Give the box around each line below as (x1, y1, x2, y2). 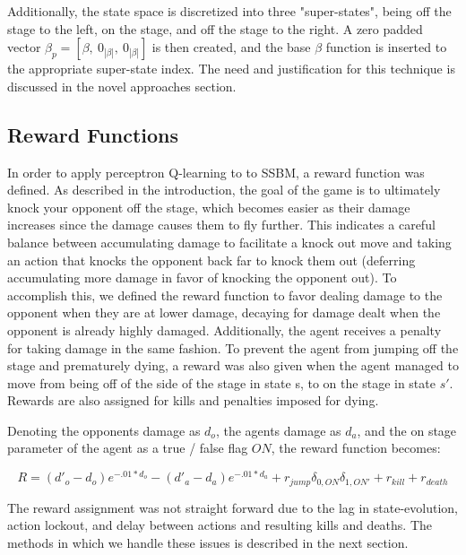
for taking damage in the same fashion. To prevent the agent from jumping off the (7, 338, 459, 357)
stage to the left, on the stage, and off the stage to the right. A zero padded (7, 19, 423, 38)
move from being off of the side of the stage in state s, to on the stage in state (7, 373, 436, 392)
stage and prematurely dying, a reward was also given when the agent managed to (7, 356, 459, 375)
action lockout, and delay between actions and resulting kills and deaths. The (7, 516, 433, 534)
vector (7, 38, 41, 56)
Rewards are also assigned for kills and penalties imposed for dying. (7, 391, 379, 410)
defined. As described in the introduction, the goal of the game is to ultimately (7, 180, 441, 199)
